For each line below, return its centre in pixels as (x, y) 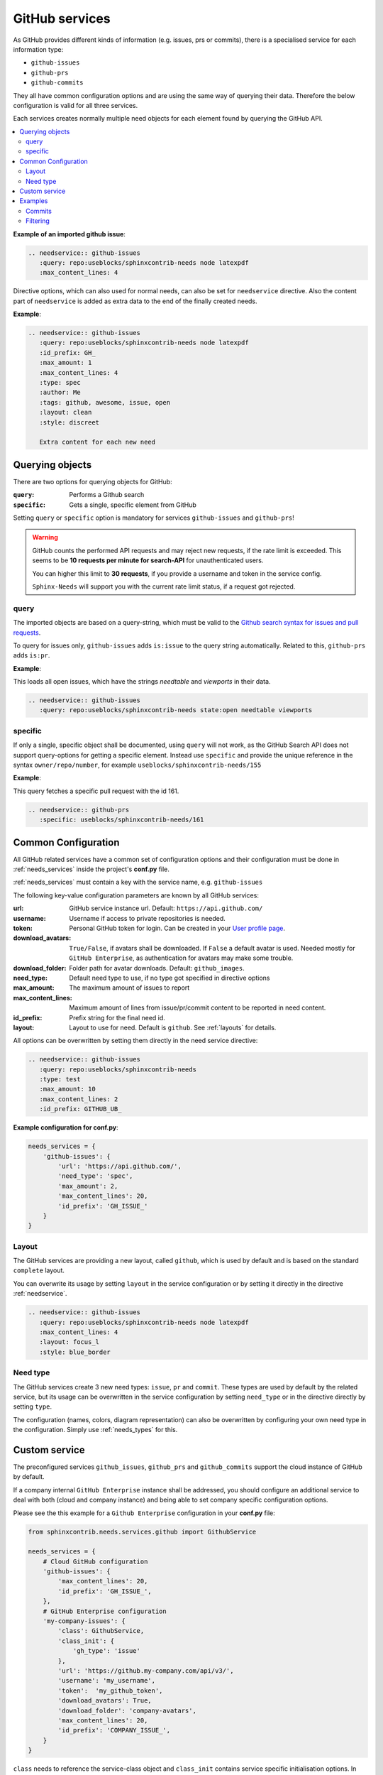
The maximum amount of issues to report (129, 988)
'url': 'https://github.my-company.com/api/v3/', (146, 1671)
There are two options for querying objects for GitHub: (93, 481)
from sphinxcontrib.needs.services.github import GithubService (142, 1531)
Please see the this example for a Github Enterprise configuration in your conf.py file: (144, 1513)
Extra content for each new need (98, 442)
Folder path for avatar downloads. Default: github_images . (157, 968)
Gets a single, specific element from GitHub (133, 505)
